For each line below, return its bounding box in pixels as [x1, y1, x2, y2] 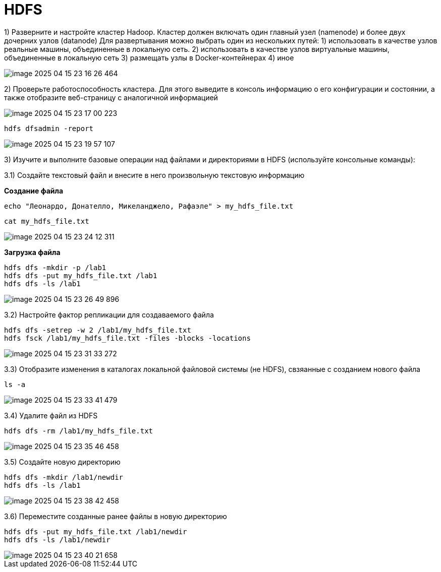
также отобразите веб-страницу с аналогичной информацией [4, 93, 218, 102]
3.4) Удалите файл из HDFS [4, 411, 98, 420]
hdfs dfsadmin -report [4, 124, 94, 133]
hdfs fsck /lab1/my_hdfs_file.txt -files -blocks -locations [4, 334, 251, 342]
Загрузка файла [4, 247, 61, 257]
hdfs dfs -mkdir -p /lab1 [4, 263, 106, 272]
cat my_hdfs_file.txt [4, 217, 89, 225]
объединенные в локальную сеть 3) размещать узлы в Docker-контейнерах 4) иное [4, 53, 294, 62]
